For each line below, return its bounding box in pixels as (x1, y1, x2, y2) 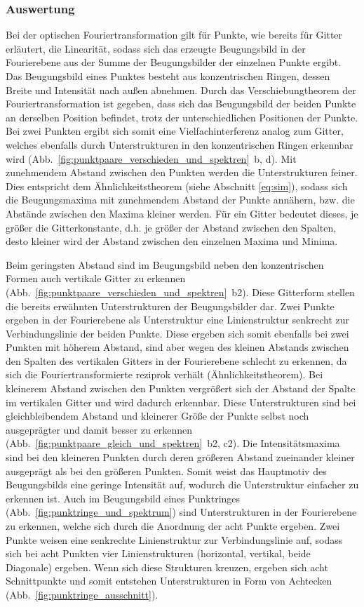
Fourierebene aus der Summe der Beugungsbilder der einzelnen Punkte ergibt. (6, 55, 342, 69)
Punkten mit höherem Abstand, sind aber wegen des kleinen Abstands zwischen (6, 340, 349, 354)
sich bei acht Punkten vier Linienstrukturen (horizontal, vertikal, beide (6, 546, 311, 561)
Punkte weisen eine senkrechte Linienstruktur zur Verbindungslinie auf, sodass (6, 532, 343, 547)
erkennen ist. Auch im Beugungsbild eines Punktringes (6, 491, 241, 505)
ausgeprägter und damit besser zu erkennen (6, 422, 192, 436)
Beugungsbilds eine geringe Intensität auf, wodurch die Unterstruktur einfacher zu (6, 477, 359, 492)
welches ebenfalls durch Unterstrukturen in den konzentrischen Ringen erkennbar (6, 137, 353, 152)
